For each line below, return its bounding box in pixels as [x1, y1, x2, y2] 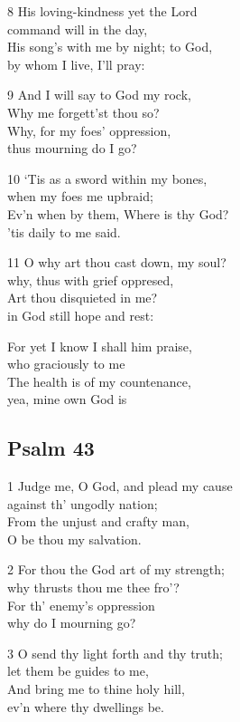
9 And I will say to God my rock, [7, 85, 191, 104]
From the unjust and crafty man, [7, 512, 189, 531]
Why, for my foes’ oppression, [7, 120, 171, 140]
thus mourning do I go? [7, 139, 137, 158]
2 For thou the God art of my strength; [7, 560, 225, 579]
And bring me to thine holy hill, [7, 679, 185, 698]
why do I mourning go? [7, 613, 136, 632]
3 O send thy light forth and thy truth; [7, 643, 223, 662]
